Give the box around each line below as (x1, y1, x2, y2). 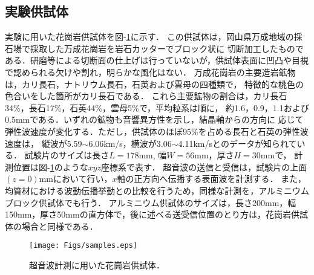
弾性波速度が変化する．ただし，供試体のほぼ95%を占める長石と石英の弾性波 (5, 125, 309, 137)
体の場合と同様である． (5, 219, 98, 232)
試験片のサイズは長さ (24, 149, 110, 161)
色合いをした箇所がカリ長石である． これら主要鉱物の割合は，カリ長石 (5, 89, 287, 102)
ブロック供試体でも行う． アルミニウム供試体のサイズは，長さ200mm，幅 (5, 196, 296, 209)
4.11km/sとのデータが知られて (178, 137, 297, 149)
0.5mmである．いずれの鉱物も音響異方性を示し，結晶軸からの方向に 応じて (5, 113, 304, 126)
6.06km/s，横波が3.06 (88, 137, 172, 149)
